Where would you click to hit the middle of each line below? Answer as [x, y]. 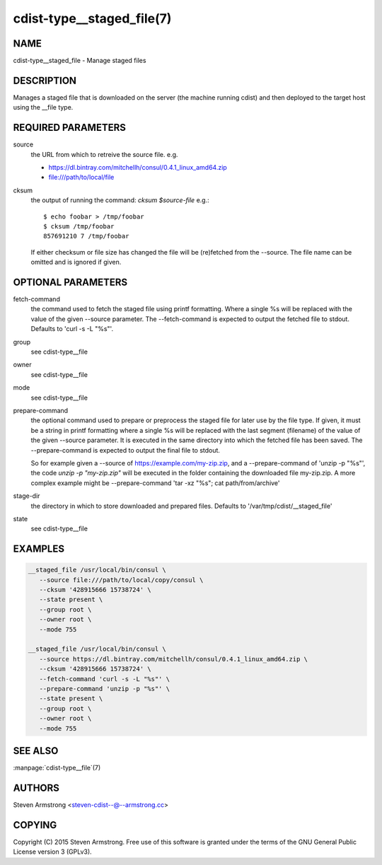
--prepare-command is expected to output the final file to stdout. [126, 450]
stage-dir [27, 496]
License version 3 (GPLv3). [52, 852]
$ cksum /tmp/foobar [79, 226]
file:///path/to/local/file [81, 178]
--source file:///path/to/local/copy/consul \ [121, 580]
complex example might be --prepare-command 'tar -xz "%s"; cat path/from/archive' [155, 483]
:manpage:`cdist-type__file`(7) [57, 768]
